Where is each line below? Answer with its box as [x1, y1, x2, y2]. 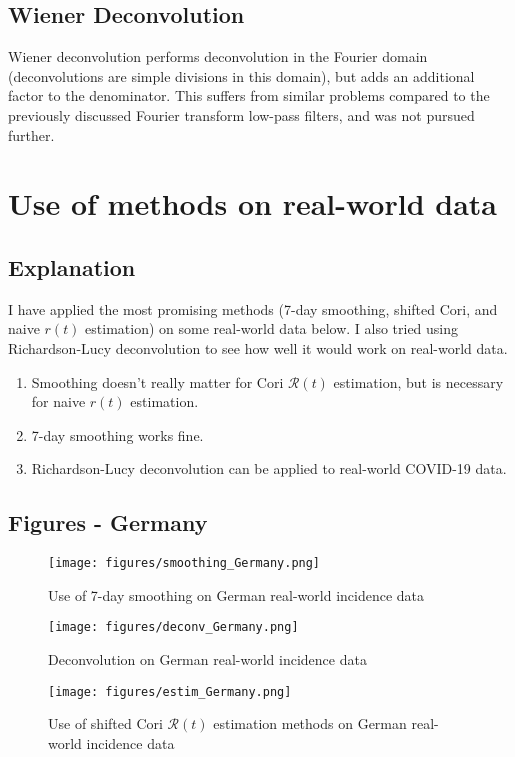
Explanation [8, 251, 136, 282]
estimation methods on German [213, 713, 407, 734]
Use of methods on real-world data [8, 183, 497, 224]
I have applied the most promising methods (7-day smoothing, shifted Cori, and [8, 298, 498, 319]
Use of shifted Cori [48, 713, 163, 734]
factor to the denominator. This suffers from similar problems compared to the [8, 85, 490, 106]
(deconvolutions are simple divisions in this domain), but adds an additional [8, 65, 475, 86]
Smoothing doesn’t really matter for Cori [31, 371, 284, 392]
